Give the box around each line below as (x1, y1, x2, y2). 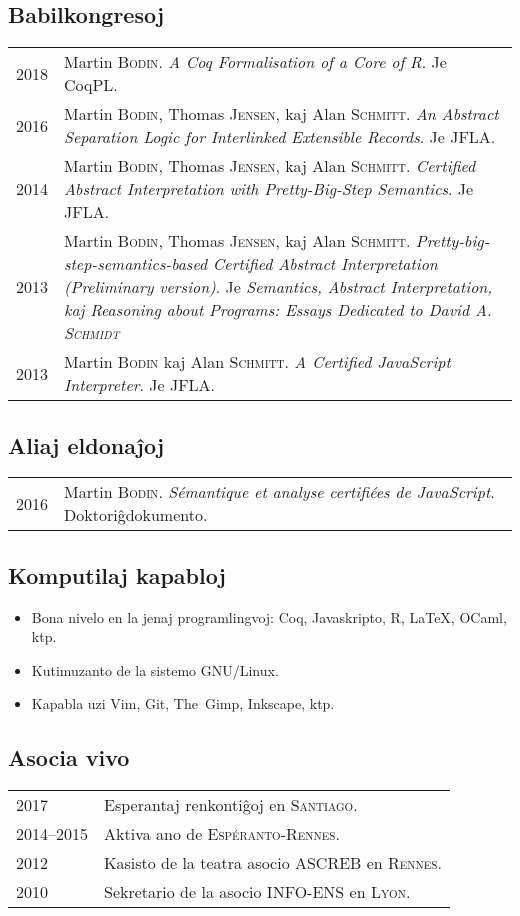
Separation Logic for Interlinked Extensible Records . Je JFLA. (64, 125, 496, 149)
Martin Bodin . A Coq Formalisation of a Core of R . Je (64, 50, 447, 74)
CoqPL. (64, 73, 118, 97)
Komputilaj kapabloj (8, 559, 226, 590)
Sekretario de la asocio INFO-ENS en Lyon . (104, 880, 411, 904)
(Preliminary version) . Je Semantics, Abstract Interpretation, (64, 275, 493, 299)
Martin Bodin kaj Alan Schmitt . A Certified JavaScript (64, 350, 451, 374)
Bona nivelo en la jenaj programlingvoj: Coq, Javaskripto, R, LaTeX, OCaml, (31, 606, 507, 627)
